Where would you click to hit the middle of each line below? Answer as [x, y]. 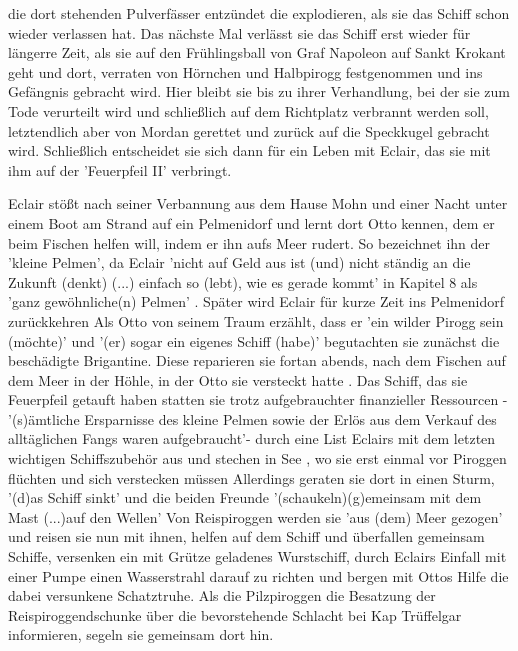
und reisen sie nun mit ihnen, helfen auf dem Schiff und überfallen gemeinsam [246, 536]
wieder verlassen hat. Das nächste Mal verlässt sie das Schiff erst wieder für [239, 32]
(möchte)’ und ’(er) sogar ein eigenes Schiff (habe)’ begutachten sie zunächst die [254, 340]
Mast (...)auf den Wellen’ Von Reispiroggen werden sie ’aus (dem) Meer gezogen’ [255, 516]
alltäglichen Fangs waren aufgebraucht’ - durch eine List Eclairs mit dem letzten [252, 438]
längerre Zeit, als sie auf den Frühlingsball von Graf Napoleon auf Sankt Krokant [257, 52]
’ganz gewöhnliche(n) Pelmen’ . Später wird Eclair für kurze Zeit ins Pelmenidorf [256, 301]
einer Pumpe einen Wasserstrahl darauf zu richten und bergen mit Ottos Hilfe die [258, 575]
